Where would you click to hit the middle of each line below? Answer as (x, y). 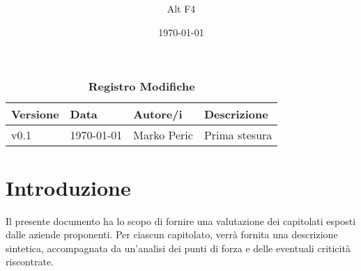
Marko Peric (163, 135)
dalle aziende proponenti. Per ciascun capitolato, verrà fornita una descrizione (172, 234)
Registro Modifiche (141, 86)
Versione (35, 114)
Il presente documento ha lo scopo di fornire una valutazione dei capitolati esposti (181, 220)
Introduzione (68, 187)
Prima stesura (238, 135)
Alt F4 (181, 9)
